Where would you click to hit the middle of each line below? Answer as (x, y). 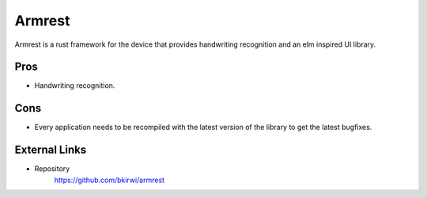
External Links (51, 150)
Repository (52, 169)
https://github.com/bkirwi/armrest (110, 180)
